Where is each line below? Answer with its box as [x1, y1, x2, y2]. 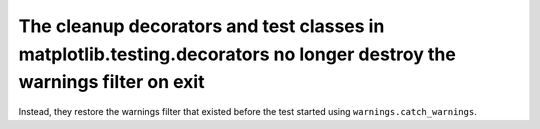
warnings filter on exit [18, 71, 205, 94]
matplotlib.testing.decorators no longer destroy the [18, 43, 457, 65]
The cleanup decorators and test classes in [18, 15, 385, 37]
